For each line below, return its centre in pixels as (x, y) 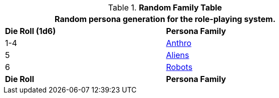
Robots (179, 67)
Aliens (178, 55)
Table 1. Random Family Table (165, 7)
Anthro (179, 43)
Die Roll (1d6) (31, 31)
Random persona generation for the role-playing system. (165, 19)
